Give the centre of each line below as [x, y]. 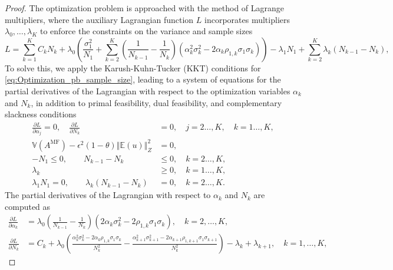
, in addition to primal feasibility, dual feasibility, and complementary [156, 102]
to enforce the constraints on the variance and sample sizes [146, 31]
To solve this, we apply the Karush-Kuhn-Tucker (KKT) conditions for [133, 67]
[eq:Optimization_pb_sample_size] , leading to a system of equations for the [143, 79]
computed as [28, 206]
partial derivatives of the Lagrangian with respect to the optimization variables [148, 90]
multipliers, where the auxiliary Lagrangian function [99, 19]
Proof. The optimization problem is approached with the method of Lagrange [145, 8]
